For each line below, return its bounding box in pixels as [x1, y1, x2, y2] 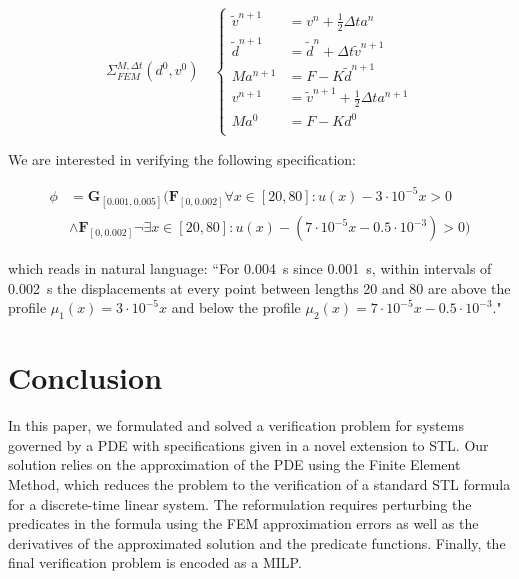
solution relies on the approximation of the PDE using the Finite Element [8, 454, 461, 475]
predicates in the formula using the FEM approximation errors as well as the [8, 513, 479, 534]
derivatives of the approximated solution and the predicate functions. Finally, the [8, 532, 506, 553]
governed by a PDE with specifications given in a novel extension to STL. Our [8, 434, 489, 455]
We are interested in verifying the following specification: [8, 148, 356, 169]
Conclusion [8, 357, 163, 398]
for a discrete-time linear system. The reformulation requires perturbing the [8, 493, 472, 514]
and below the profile [171, 297, 301, 318]
